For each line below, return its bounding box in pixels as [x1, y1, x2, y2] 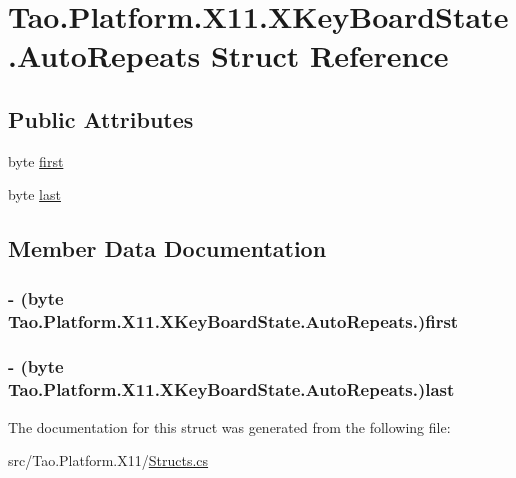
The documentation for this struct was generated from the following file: [8, 416, 451, 437]
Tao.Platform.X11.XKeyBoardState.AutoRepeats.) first [8, 308, 459, 333]
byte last [8, 184, 61, 205]
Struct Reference [210, 35, 449, 76]
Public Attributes [8, 103, 194, 134]
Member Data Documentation [8, 233, 327, 264]
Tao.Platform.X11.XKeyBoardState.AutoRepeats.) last [8, 377, 455, 402]
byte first [8, 150, 64, 171]
